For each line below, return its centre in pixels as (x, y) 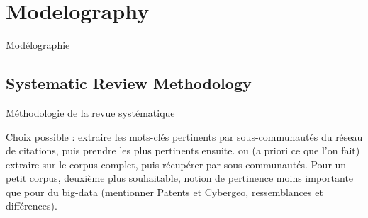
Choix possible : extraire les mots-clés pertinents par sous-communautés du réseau (184, 136)
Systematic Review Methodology (129, 83)
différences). (32, 206)
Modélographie (38, 45)
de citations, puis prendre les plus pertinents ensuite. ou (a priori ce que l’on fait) (183, 150)
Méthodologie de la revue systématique (90, 112)
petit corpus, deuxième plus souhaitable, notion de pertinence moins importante (180, 178)
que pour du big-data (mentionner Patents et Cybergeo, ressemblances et (165, 191)
